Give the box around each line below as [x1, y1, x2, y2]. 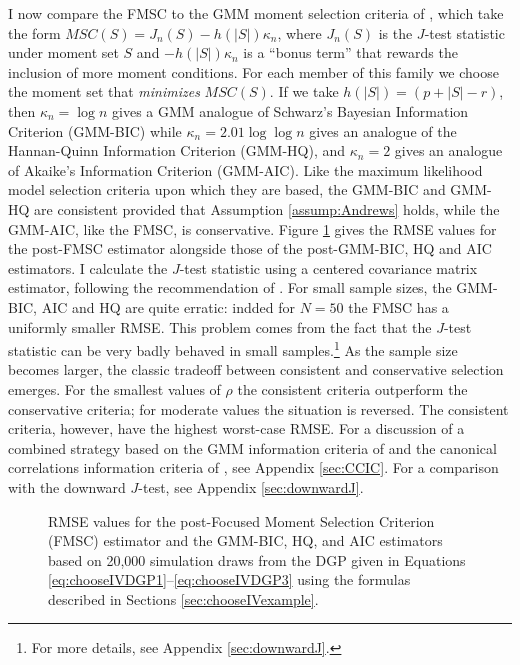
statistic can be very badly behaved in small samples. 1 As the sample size [8, 337, 458, 360]
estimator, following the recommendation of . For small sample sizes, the [8, 277, 452, 298]
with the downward [8, 476, 126, 497]
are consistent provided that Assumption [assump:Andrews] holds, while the [34, 198, 500, 219]
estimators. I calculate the [8, 257, 168, 278]
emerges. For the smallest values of [8, 378, 221, 399]
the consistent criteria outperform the [237, 378, 468, 399]
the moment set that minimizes [8, 81, 200, 102]
